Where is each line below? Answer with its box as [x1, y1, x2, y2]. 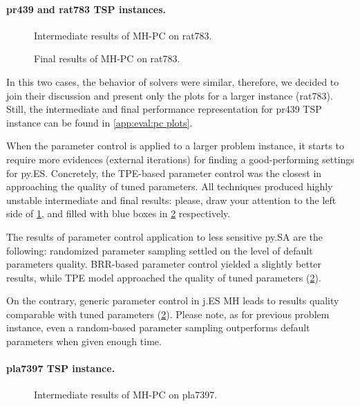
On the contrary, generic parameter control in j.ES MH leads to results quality [6, 293, 339, 308]
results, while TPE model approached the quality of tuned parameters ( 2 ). [6, 270, 321, 284]
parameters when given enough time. [6, 334, 162, 349]
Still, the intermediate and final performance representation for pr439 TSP [6, 102, 322, 116]
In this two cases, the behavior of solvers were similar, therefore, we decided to [6, 74, 339, 89]
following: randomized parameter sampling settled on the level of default [6, 243, 313, 257]
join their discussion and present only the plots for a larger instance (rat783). [6, 88, 333, 102]
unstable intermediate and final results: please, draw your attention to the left [6, 192, 337, 207]
